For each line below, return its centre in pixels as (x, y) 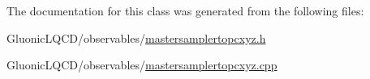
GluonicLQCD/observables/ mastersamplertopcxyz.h (136, 37)
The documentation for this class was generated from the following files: (185, 10)
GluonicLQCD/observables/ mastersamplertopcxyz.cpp (142, 65)
